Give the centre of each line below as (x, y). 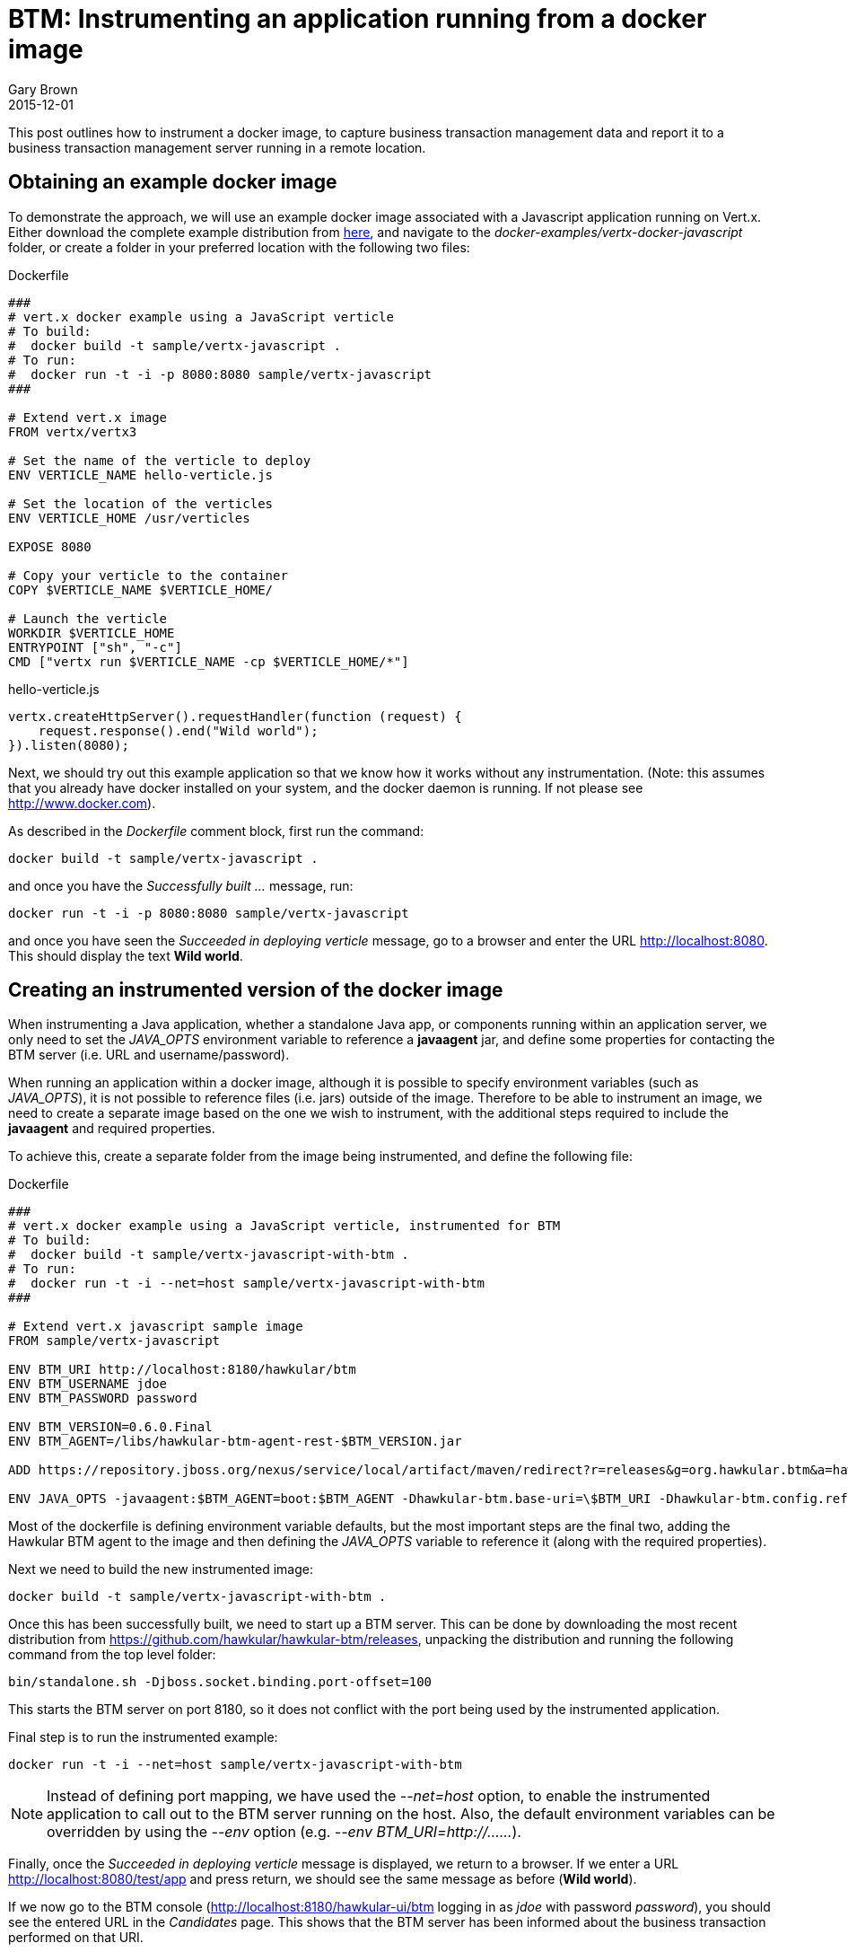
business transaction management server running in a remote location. (217, 147)
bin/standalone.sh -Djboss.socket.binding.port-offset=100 (220, 1682)
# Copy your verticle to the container (148, 575)
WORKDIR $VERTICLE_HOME (92, 633)
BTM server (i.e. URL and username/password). (149, 1055)
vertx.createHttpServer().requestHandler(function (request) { (235, 716)
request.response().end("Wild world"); (178, 730)
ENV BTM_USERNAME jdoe (88, 1384)
